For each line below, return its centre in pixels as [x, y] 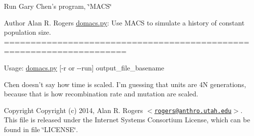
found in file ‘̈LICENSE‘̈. [41, 129]
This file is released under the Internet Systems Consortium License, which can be [127, 120]
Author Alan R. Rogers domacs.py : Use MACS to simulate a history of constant [124, 22]
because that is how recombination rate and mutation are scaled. [101, 94]
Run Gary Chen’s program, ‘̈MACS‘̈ [58, 6]
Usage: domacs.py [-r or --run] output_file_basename [84, 67]
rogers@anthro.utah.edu [193, 111]
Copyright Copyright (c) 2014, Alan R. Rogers [74, 110]
